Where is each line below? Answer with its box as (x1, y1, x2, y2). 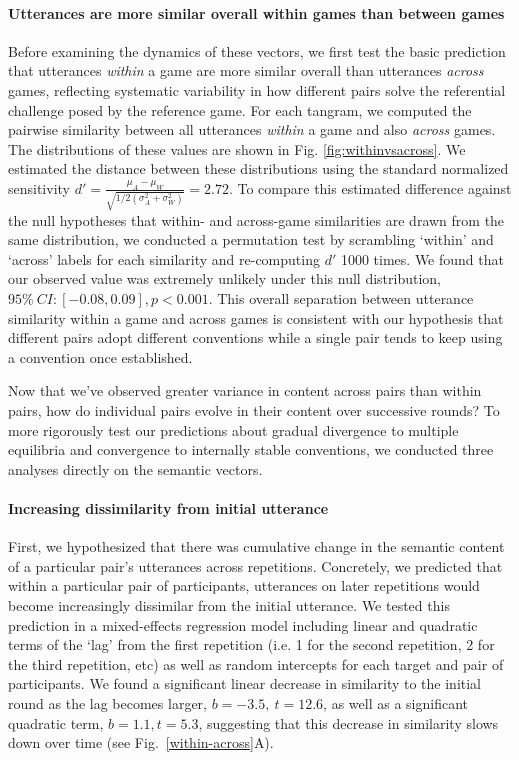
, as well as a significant (323, 692, 468, 713)
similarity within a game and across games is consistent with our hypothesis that (8, 307, 504, 328)
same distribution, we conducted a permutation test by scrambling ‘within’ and (8, 229, 494, 250)
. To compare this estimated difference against (228, 177, 512, 198)
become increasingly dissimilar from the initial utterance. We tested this (8, 594, 450, 615)
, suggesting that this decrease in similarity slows (198, 712, 499, 733)
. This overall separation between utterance (208, 288, 474, 309)
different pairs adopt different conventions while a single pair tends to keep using (8, 327, 503, 348)
